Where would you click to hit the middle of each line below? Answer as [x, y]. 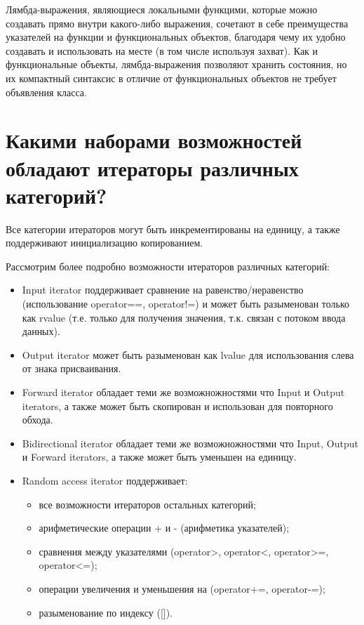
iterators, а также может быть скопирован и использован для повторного [177, 406]
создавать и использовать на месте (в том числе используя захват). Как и [162, 50]
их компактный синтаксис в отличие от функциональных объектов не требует [171, 78]
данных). [41, 331]
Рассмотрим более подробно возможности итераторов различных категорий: [168, 266]
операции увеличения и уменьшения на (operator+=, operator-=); [182, 588]
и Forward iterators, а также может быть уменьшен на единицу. [159, 457]
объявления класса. [46, 92]
